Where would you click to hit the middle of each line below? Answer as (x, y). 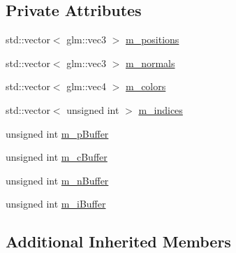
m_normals (150, 63)
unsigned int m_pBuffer (57, 133)
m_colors (146, 86)
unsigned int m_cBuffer (57, 157)
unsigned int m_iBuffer (56, 204)
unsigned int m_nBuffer (57, 180)
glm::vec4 (86, 86)
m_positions (152, 39)
